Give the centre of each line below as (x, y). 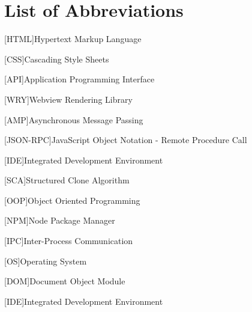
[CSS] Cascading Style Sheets (57, 59)
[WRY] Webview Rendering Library (68, 99)
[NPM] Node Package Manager (60, 220)
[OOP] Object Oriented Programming (72, 200)
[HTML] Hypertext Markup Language (73, 39)
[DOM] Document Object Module (65, 281)
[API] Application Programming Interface (79, 79)
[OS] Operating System (46, 261)
